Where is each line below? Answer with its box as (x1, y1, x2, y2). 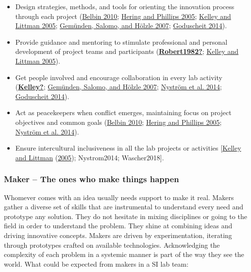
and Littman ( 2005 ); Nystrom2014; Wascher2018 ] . (15, 152, 164, 162)
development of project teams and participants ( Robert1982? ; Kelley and (15, 46, 239, 56)
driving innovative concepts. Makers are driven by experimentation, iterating (4, 230, 232, 240)
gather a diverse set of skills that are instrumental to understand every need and (4, 202, 244, 212)
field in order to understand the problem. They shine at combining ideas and (4, 221, 233, 231)
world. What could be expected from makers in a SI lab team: (4, 258, 189, 269)
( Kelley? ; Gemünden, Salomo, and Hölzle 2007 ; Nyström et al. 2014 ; (15, 82, 222, 92)
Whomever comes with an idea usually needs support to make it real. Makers (4, 192, 234, 202)
